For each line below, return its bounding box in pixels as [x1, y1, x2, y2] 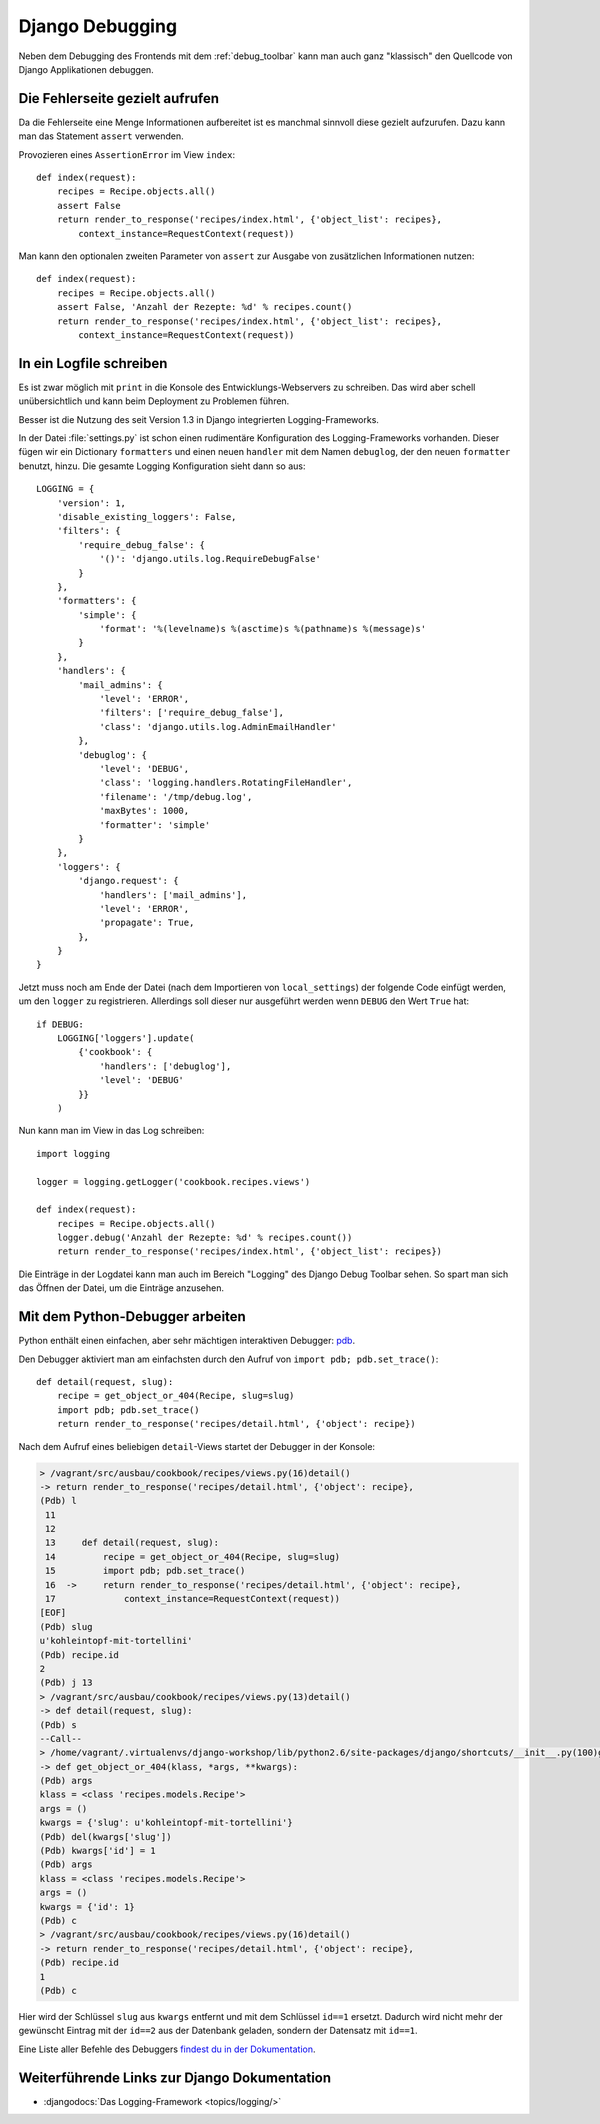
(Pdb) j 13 [39, 1677, 93, 1689]
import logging [36, 1148, 111, 1159]
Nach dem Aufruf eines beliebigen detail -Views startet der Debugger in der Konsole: [18, 1440, 375, 1452]
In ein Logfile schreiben [18, 355, 168, 372]
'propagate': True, [99, 917, 195, 929]
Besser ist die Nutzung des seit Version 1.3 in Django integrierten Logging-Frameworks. [18, 413, 380, 425]
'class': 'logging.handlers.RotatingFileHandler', [99, 777, 353, 789]
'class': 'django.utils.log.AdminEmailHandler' [99, 721, 337, 732]
